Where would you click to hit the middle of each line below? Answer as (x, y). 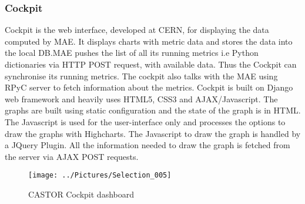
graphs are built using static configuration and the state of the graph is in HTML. (153, 110)
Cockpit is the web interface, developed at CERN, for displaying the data (137, 30)
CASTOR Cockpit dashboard (81, 194)
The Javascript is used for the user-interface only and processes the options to (145, 121)
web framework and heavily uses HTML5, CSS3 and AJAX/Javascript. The (141, 98)
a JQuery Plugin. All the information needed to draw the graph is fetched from (148, 145)
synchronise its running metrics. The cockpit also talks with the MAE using (141, 76)
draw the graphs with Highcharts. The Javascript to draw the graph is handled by (153, 133)
